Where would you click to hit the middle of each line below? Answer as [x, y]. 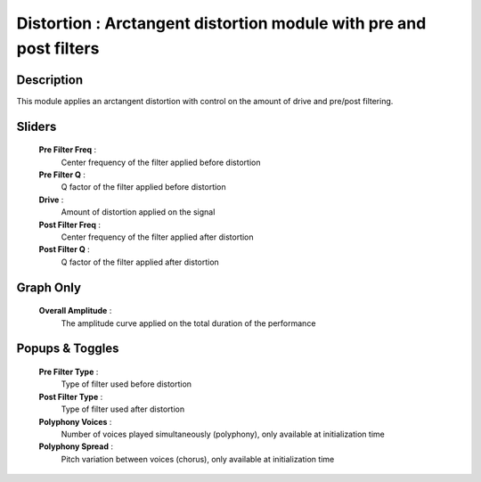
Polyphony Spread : [76, 446]
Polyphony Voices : [75, 421]
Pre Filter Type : [69, 372]
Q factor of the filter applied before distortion [143, 187]
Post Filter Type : [71, 396]
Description [50, 80]
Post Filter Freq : [70, 225]
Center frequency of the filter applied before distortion [161, 162]
